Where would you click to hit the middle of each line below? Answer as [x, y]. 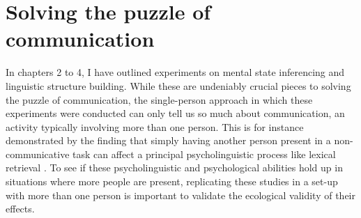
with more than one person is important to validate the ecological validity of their [180, 195]
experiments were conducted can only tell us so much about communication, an [175, 113]
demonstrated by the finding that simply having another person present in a [168, 140]
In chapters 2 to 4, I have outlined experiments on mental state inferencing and [175, 72]
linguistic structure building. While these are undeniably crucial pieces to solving [178, 85]
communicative [38, 154]
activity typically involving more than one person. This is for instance [155, 126]
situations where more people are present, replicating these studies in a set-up [172, 181]
